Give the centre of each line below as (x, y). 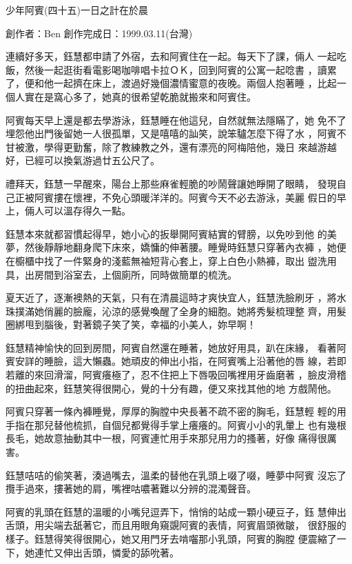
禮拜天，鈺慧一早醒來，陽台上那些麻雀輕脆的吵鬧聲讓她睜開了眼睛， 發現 (171, 183)
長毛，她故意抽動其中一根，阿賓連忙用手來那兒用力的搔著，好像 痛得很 (166, 438)
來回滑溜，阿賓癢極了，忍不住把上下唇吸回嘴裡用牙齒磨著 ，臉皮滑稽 (190, 375)
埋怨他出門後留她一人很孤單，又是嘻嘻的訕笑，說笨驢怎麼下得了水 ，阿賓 (171, 133)
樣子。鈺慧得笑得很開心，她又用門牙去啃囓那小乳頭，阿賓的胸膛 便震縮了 (171, 538)
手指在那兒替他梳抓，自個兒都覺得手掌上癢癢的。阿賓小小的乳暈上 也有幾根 (176, 424)
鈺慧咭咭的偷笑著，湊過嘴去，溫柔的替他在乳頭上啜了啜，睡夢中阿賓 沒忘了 (176, 475)
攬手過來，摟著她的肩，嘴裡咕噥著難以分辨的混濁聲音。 (131, 489)
